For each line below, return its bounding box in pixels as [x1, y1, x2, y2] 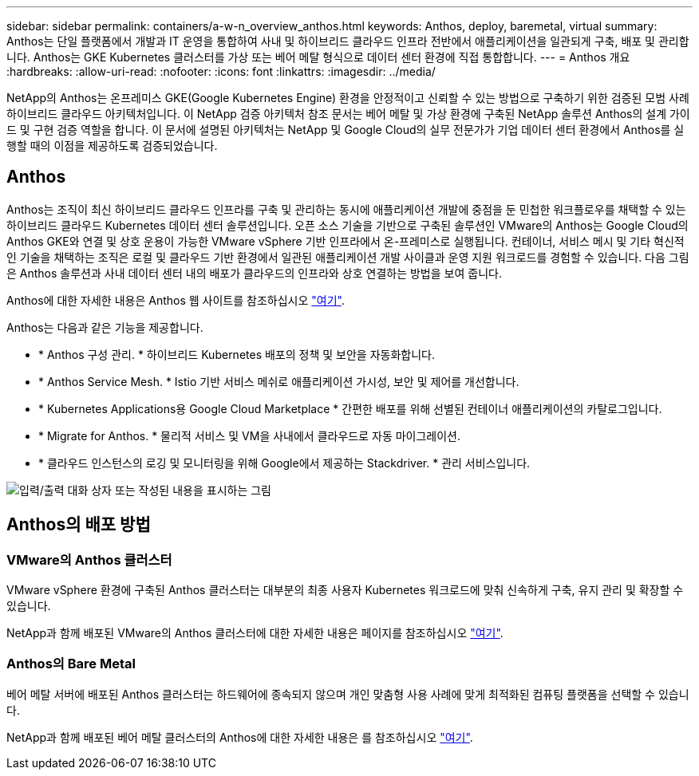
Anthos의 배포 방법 [6, 514, 151, 535]
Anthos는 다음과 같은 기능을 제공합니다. [6, 320, 203, 334]
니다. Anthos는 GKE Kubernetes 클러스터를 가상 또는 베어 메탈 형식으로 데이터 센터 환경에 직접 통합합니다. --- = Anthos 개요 [6, 50, 630, 64]
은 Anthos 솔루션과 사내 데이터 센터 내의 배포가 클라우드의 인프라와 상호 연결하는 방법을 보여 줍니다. [6, 266, 502, 280]
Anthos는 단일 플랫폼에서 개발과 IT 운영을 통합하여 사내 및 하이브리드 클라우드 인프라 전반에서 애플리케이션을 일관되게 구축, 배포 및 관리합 [6, 34, 689, 48]
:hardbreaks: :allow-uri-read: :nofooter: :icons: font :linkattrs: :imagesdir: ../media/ [6, 65, 436, 78]
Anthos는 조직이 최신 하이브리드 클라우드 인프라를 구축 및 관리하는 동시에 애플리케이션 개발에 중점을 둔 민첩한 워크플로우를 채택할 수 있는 [6, 202, 686, 216]
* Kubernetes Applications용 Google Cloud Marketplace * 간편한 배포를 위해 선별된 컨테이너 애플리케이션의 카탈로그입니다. [38, 401, 662, 416]
